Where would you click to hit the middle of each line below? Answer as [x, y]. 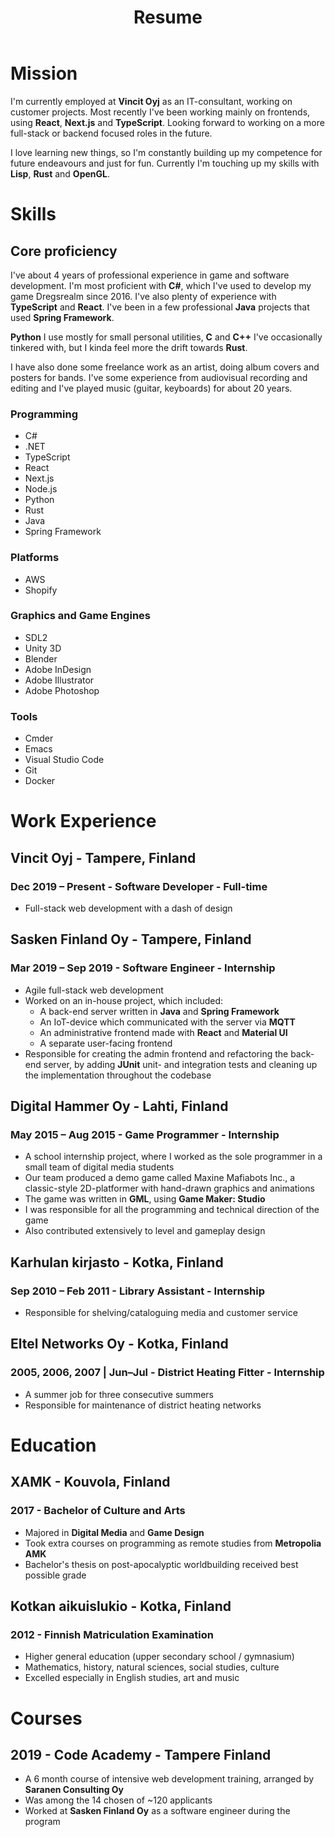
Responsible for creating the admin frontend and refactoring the [156, 1053]
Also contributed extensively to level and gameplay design [145, 1231]
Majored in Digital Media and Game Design [114, 1532]
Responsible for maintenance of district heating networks [143, 1405]
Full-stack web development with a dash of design [128, 908]
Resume [168, 17]
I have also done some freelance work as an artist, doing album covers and [165, 367]
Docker [40, 781]
